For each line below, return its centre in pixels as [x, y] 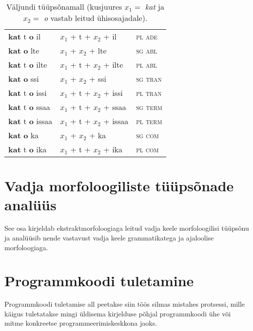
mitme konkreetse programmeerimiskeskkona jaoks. [81, 323]
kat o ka [24, 135]
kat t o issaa [30, 121]
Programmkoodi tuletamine [99, 281]
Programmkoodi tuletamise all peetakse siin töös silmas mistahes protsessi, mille [125, 304]
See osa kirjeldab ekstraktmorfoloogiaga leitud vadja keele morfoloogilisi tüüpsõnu [127, 228]
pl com [147, 149]
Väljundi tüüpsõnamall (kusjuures [64, 7]
